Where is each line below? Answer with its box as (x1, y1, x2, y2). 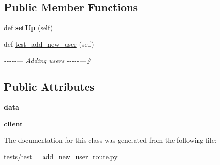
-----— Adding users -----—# (4, 55, 92, 65)
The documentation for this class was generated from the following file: (4, 135, 217, 145)
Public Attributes (4, 79, 95, 94)
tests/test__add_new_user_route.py (4, 151, 118, 161)
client (4, 118, 23, 128)
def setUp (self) (4, 22, 53, 33)
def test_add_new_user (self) (4, 39, 94, 49)
